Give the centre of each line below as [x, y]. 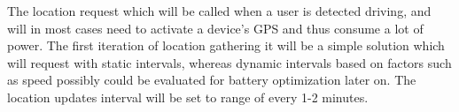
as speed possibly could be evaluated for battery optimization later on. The [212, 80]
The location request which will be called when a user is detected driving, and [219, 11]
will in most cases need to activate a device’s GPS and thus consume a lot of [215, 28]
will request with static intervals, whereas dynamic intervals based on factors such [229, 62]
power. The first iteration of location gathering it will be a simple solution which [226, 45]
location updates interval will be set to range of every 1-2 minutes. [188, 97]
